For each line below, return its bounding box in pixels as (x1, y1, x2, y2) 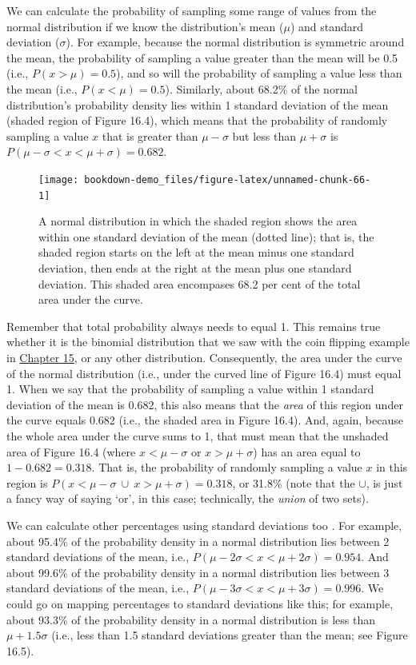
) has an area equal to (253, 443, 361, 460)
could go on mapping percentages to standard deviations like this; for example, (6, 595, 394, 611)
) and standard (290, 18, 364, 34)
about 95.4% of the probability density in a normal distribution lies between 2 (6, 532, 390, 549)
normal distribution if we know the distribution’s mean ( (6, 18, 284, 34)
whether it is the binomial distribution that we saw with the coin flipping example (6, 333, 410, 350)
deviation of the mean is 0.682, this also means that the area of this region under (6, 396, 403, 412)
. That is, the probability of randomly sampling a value (91, 459, 362, 476)
